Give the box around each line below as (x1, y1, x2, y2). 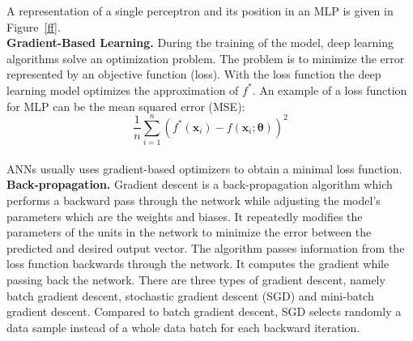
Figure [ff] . (6, 18, 61, 35)
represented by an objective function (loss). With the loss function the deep (6, 66, 381, 83)
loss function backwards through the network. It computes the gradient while (6, 255, 390, 272)
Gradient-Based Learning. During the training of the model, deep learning (6, 34, 394, 51)
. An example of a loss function (252, 81, 407, 98)
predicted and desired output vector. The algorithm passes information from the (6, 239, 405, 256)
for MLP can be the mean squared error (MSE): (6, 97, 245, 114)
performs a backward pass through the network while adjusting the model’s (6, 192, 381, 209)
